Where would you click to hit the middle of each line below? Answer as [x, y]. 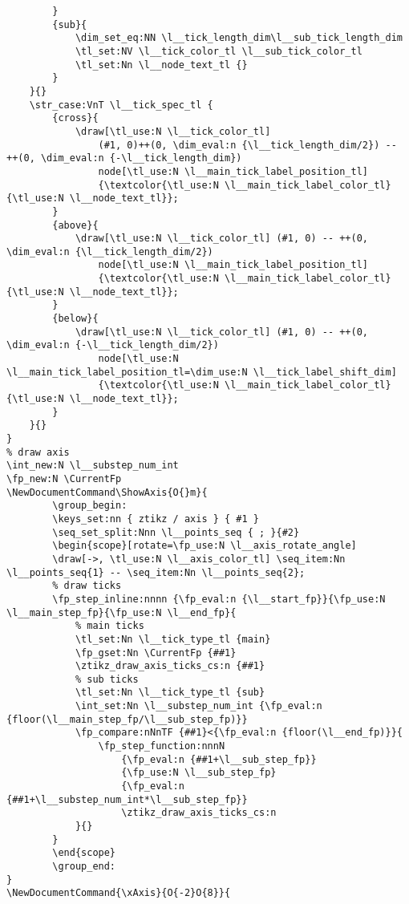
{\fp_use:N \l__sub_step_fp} [199, 773]
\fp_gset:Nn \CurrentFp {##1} [156, 653]
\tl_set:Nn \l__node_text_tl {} [161, 65]
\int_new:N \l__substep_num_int [93, 466]
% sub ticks [107, 679]
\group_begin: [90, 506]
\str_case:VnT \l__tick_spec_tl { [121, 105]
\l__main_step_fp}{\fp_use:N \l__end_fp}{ [121, 612]
